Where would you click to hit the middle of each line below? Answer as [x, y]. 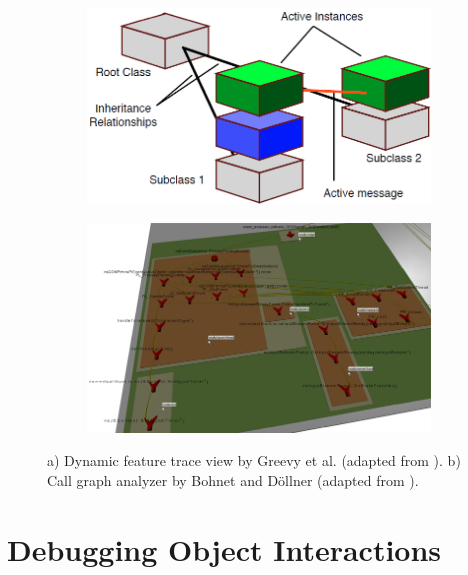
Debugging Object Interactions [224, 548]
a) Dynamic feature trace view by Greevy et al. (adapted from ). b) [254, 460]
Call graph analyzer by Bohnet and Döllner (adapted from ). [233, 479]
